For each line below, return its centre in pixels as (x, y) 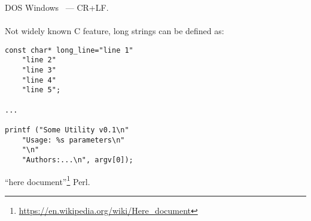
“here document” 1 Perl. (48, 180)
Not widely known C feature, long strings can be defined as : (115, 31)
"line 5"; (41, 90)
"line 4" (39, 80)
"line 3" (39, 70)
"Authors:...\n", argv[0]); (77, 160)
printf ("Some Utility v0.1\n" (67, 130)
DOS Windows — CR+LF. (57, 7)
